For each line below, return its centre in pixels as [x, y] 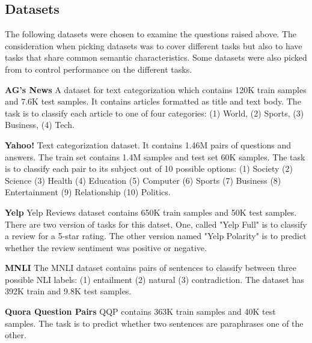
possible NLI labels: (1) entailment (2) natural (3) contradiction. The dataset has [155, 279]
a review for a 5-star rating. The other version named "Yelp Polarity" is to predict [156, 236]
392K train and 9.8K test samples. [68, 291]
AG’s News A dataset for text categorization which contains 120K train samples [156, 89]
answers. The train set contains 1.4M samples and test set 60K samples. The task [155, 156]
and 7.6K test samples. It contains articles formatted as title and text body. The [153, 101]
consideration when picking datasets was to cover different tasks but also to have [154, 45]
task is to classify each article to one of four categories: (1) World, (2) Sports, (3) [154, 113]
